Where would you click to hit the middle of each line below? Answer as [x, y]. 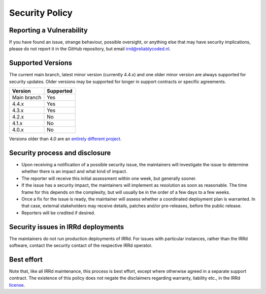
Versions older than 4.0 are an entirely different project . [65, 139]
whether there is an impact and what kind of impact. [74, 172]
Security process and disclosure [60, 153]
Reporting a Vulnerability [49, 30]
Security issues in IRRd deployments [66, 227]
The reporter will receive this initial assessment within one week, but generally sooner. [109, 178]
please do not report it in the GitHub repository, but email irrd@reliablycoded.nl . [90, 49]
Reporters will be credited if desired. [58, 213]
